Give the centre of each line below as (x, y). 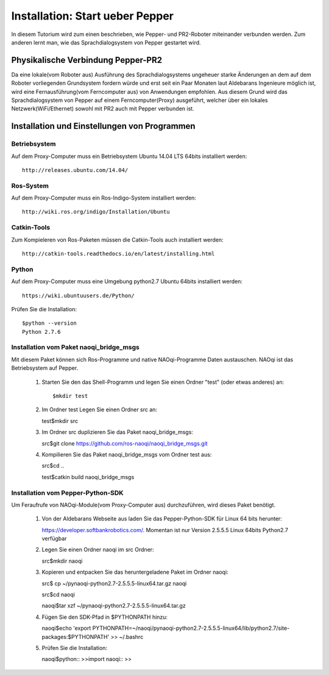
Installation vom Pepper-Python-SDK (68, 493)
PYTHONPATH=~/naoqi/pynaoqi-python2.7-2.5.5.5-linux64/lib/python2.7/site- (191, 628)
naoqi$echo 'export (66, 628)
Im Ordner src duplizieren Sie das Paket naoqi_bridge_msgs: (117, 432)
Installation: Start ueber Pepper (92, 16)
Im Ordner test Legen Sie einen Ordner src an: (100, 410)
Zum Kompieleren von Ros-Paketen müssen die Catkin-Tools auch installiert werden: (117, 240)
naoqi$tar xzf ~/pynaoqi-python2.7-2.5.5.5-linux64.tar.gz (114, 606)
